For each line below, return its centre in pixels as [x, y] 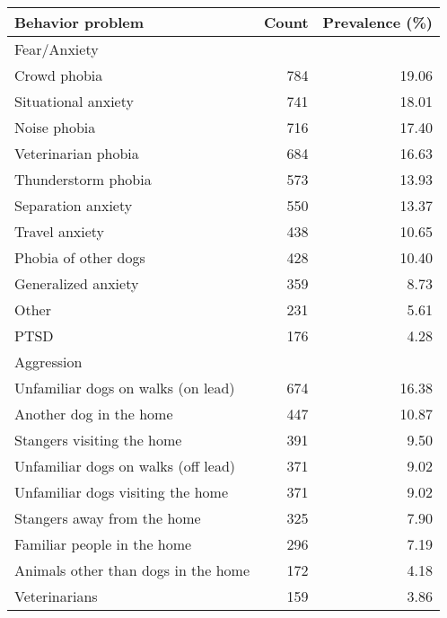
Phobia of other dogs [80, 257]
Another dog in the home [94, 414]
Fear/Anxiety [57, 49]
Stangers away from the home [108, 518]
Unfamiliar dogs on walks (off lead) [125, 466]
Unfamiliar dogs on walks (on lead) [125, 388]
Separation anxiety [74, 205]
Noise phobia [55, 127]
